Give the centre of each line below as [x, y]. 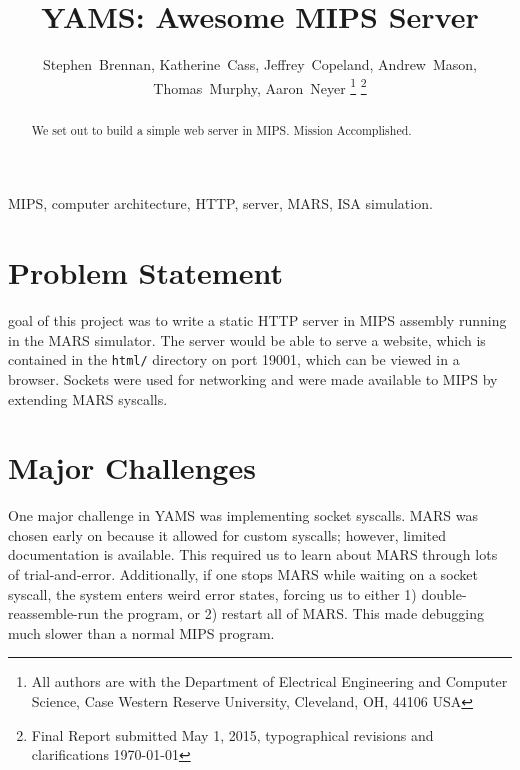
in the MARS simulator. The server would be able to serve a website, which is [247, 339]
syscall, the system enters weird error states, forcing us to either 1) [212, 593]
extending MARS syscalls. [88, 398]
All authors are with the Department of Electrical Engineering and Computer [269, 681]
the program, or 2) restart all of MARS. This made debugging [293, 613]
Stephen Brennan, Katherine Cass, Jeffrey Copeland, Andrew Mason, [260, 64]
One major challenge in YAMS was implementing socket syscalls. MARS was [243, 515]
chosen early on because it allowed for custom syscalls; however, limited [227, 534]
